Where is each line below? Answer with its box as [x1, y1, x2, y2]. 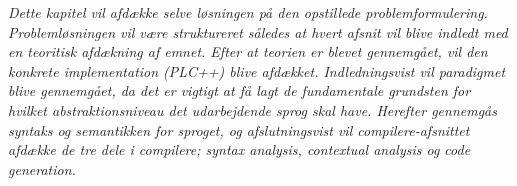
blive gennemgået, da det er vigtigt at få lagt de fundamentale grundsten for [8, 80, 471, 101]
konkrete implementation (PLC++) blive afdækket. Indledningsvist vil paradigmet [8, 60, 506, 81]
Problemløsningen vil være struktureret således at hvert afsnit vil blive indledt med [8, 21, 508, 42]
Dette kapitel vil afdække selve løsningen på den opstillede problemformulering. [8, 2, 488, 22]
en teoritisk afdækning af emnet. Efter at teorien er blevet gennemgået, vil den [8, 41, 488, 62]
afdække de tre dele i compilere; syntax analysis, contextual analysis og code [8, 139, 471, 160]
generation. [8, 158, 76, 179]
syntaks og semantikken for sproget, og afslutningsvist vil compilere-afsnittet [8, 119, 470, 140]
